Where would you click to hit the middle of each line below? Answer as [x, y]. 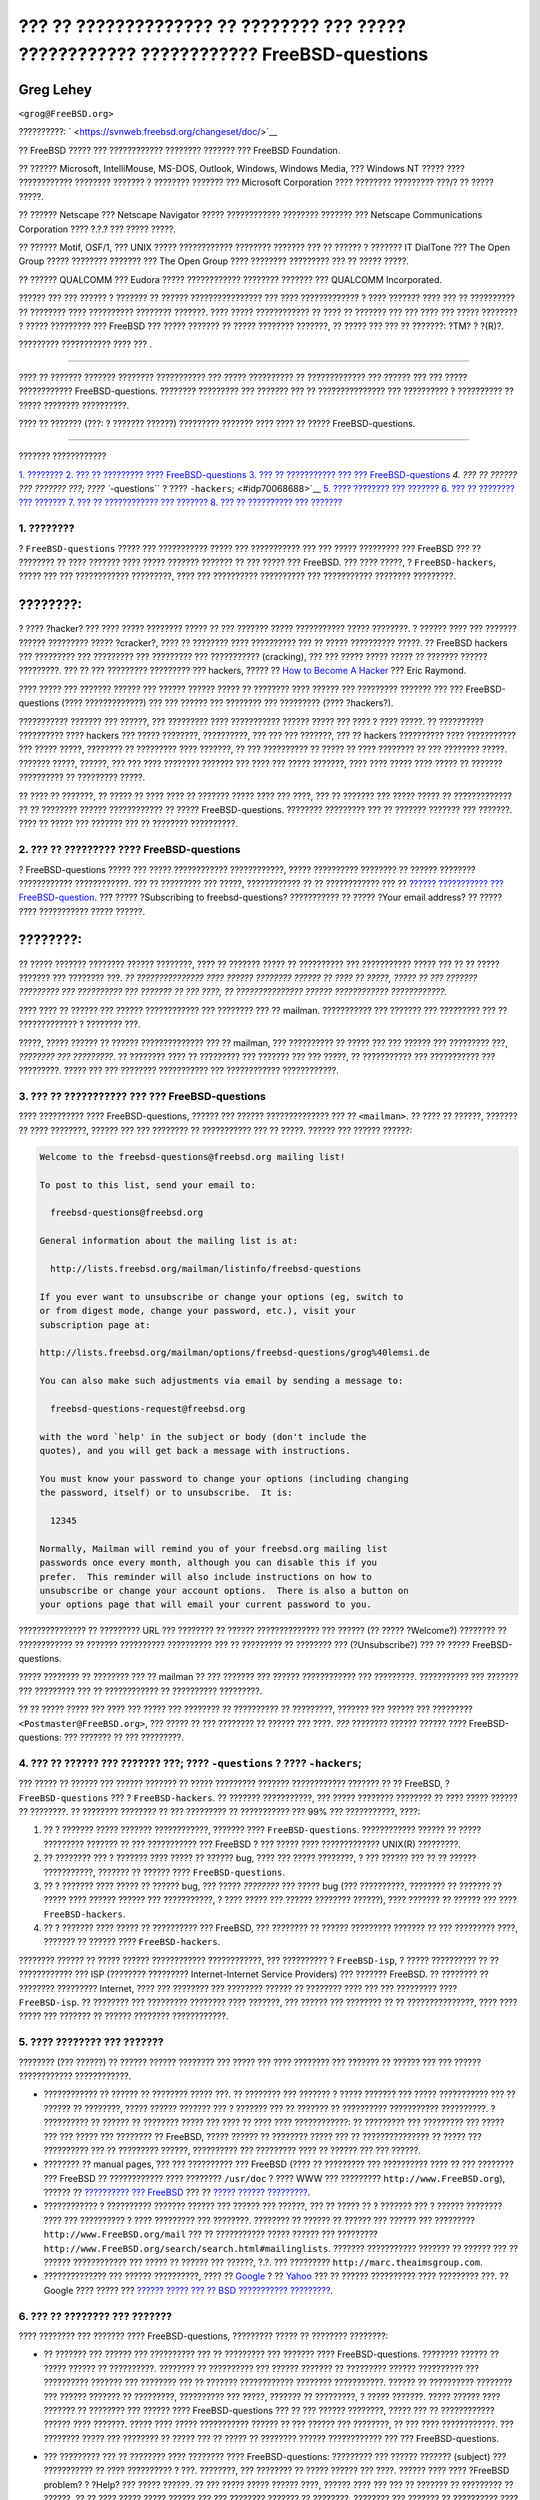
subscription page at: [95, 1324]
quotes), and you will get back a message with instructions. [195, 1451]
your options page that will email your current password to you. [205, 1604]
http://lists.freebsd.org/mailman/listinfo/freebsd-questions [206, 1268]
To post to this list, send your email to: [148, 1184]
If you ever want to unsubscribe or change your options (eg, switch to [221, 1296]
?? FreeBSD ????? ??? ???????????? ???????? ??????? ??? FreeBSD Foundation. [179, 150]
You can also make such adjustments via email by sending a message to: [221, 1381]
